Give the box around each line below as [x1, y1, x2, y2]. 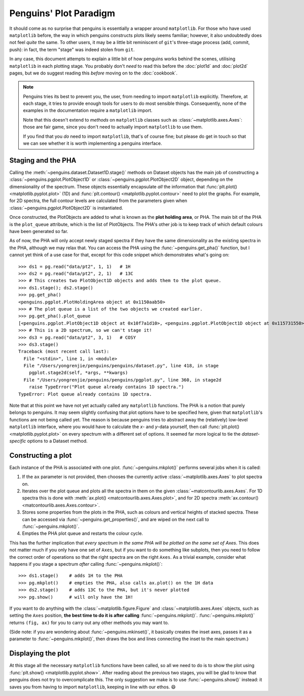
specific [9, 438, 26, 444]
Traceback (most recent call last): [18, 349, 109, 355]
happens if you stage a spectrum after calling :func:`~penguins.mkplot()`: [9, 561, 163, 567]
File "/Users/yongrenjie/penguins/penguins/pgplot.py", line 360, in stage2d [23, 377, 221, 382]
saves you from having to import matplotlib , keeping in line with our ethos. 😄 [9, 684, 176, 690]
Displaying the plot [9, 649, 70, 658]
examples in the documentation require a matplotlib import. [23, 107, 153, 113]
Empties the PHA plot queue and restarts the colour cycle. [22, 530, 143, 536]
